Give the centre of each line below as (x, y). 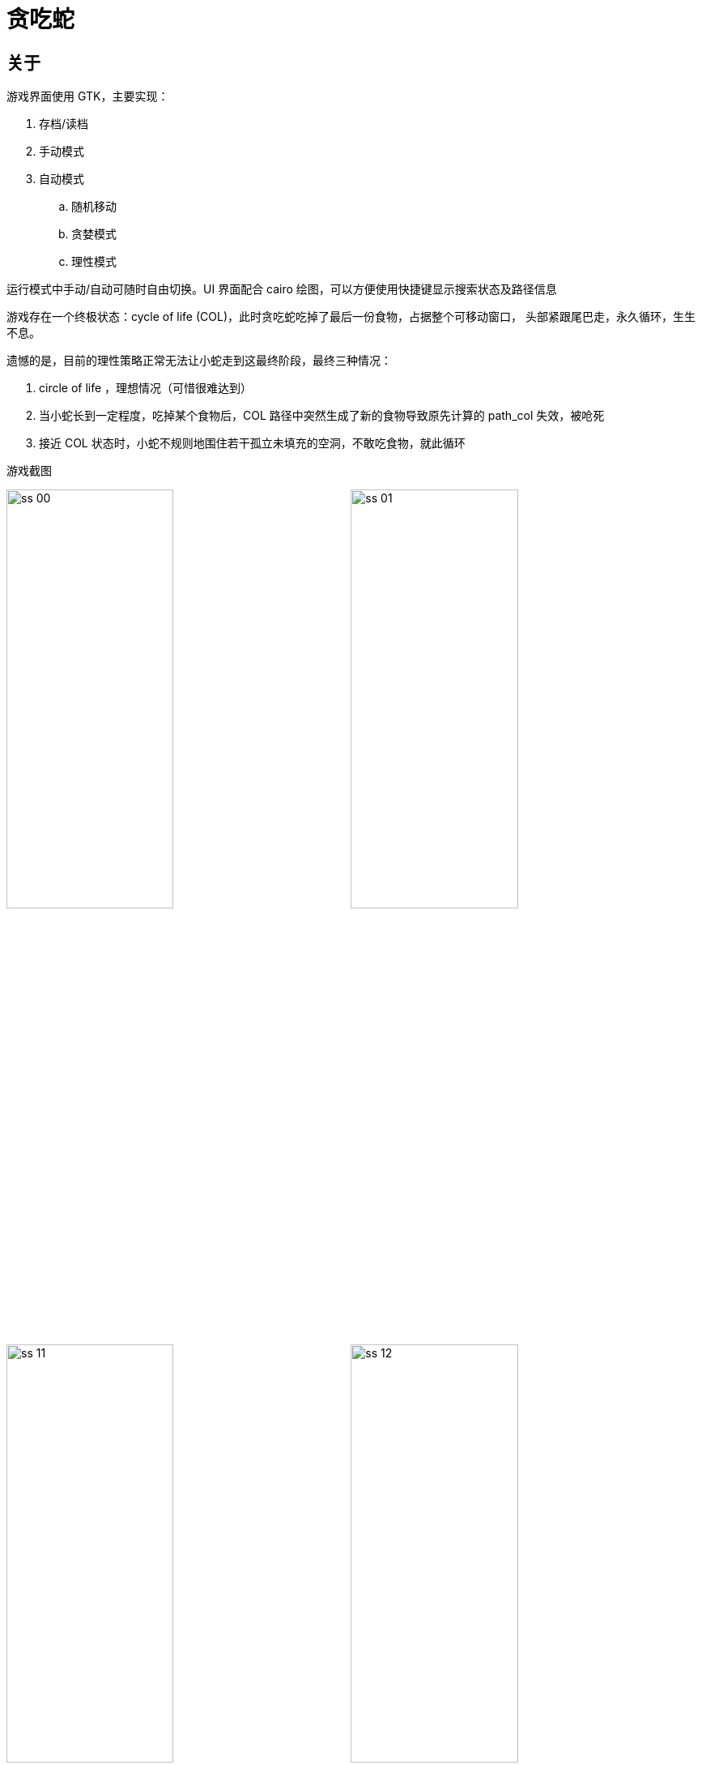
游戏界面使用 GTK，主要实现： (88, 96)
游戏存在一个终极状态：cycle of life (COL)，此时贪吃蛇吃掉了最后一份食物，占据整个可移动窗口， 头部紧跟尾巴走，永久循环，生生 (351, 317)
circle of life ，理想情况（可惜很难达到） (146, 388)
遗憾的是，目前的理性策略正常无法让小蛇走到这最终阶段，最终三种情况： (199, 361)
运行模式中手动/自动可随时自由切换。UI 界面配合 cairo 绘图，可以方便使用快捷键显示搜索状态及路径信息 (282, 289)
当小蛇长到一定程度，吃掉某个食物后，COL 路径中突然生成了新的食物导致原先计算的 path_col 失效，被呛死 (322, 416)
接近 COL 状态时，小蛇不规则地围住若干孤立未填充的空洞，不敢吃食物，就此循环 (252, 443)
